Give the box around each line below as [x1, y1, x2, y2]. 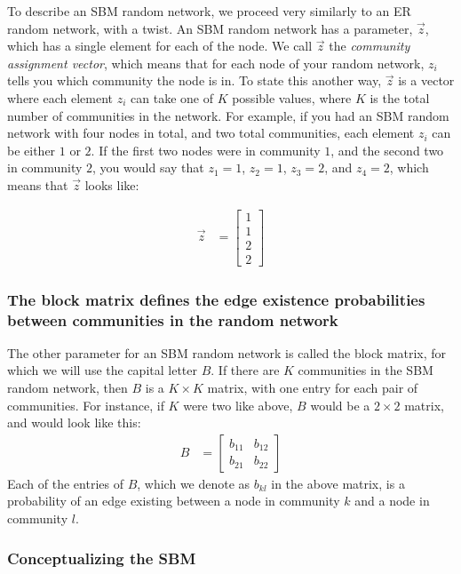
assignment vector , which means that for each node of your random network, [7, 53, 425, 72]
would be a [310, 395, 370, 414]
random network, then [7, 379, 128, 397]
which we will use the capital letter [7, 361, 197, 379]
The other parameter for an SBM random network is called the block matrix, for [7, 343, 447, 362]
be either [7, 140, 56, 159]
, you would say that [92, 158, 204, 177]
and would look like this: [7, 413, 141, 432]
